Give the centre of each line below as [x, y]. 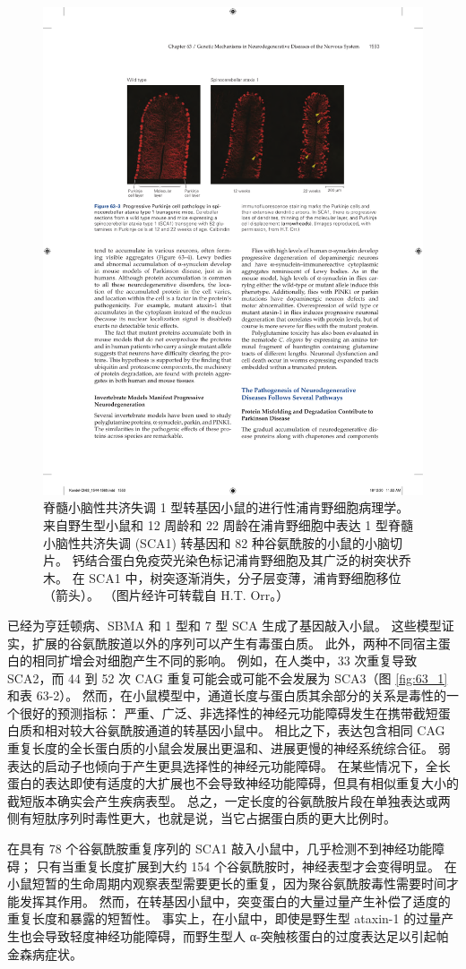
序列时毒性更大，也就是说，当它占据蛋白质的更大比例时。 [226, 818]
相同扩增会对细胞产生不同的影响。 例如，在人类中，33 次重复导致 [224, 660]
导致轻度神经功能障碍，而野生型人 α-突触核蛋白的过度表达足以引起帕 [246, 936]
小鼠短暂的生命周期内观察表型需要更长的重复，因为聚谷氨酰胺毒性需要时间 [227, 883]
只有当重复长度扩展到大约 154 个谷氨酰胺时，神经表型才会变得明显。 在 [246, 866]
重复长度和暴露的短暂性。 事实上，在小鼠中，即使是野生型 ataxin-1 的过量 [224, 918]
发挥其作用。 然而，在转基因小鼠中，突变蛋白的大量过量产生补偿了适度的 [235, 900]
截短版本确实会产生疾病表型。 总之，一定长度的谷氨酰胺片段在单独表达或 [223, 800]
